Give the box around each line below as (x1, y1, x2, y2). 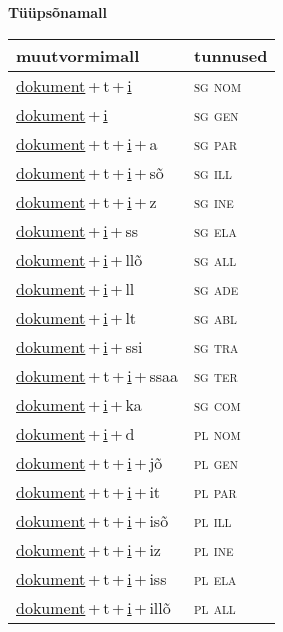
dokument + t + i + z (16, 189, 157, 213)
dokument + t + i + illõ (16, 595, 171, 619)
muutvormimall (16, 43, 140, 67)
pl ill (194, 508, 232, 532)
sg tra (194, 334, 239, 358)
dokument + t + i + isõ (16, 508, 169, 532)
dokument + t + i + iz (16, 537, 161, 561)
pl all (194, 595, 236, 619)
